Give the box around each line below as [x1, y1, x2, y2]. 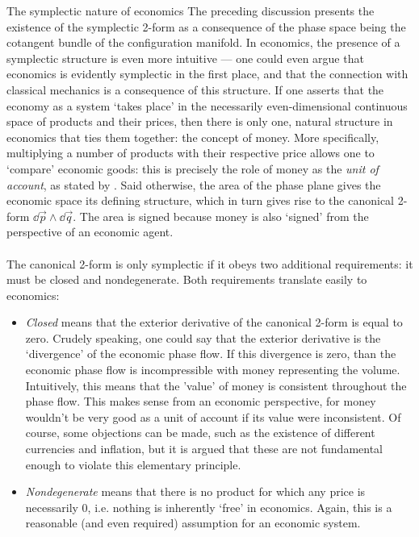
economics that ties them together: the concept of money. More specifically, [6, 128, 379, 145]
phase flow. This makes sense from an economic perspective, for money [25, 393, 376, 410]
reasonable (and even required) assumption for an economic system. [25, 514, 361, 531]
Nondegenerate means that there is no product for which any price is [25, 483, 366, 500]
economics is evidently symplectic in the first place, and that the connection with [6, 65, 409, 82]
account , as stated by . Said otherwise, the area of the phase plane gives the [6, 176, 381, 193]
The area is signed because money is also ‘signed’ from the [79, 207, 369, 224]
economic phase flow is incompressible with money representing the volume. [25, 361, 400, 378]
